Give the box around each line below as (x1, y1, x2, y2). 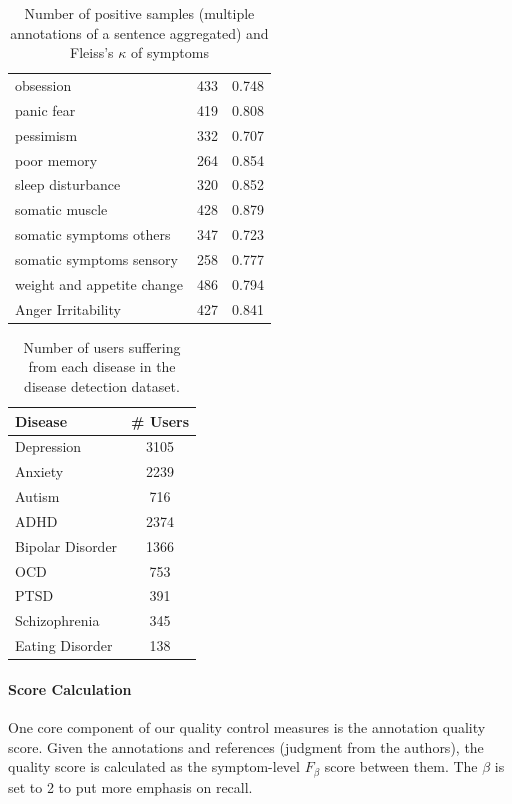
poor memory (15, 149, 98, 170)
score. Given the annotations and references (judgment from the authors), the (8, 736, 484, 757)
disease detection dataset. (24, 375, 180, 396)
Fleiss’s (69, 42, 114, 63)
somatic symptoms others (15, 224, 171, 245)
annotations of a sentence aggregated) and (10, 22, 269, 43)
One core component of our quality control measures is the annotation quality (8, 716, 486, 737)
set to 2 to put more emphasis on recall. (8, 776, 253, 797)
